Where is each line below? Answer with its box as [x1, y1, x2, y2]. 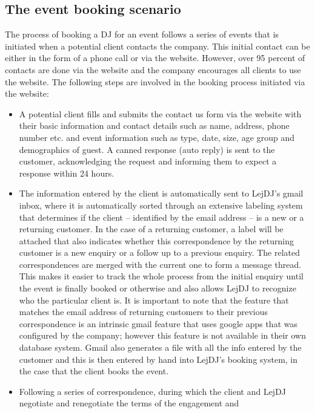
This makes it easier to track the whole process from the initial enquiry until [19, 270, 303, 282]
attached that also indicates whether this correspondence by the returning [19, 234, 294, 247]
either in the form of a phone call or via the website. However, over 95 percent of [5, 51, 305, 64]
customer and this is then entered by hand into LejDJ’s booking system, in [19, 353, 298, 365]
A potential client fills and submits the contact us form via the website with [19, 107, 302, 120]
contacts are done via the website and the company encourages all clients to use [5, 63, 301, 76]
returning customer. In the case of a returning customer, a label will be [19, 223, 283, 235]
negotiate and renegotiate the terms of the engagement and [19, 397, 239, 409]
